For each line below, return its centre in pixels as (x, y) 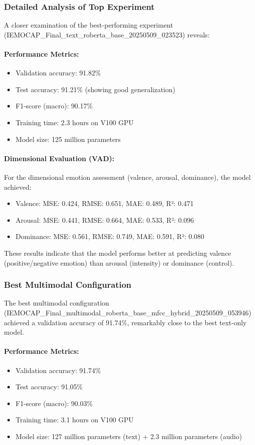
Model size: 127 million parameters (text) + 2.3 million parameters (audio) (129, 436)
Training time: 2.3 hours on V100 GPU (75, 122)
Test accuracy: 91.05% (49, 387)
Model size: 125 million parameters (68, 139)
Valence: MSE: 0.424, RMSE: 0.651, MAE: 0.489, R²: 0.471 (105, 203)
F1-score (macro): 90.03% (54, 403)
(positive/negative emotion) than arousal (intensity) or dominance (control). (119, 262)
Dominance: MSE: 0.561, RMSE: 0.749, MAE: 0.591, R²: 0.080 (110, 236)
